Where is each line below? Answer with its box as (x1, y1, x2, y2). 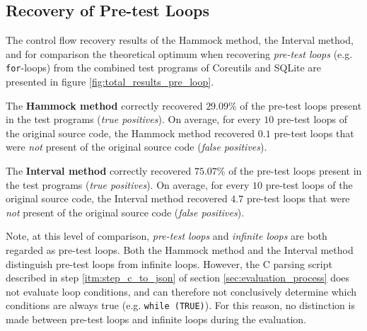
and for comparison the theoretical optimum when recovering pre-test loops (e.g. (6, 46, 353, 61)
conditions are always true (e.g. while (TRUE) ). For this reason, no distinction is (6, 298, 355, 313)
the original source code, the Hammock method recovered (6, 125, 255, 140)
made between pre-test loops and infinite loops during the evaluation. (6, 312, 306, 327)
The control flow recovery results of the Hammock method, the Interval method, (6, 33, 354, 47)
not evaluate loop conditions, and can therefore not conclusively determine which (6, 284, 357, 298)
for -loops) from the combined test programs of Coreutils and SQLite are (6, 60, 322, 75)
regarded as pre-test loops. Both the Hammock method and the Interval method (6, 242, 354, 257)
